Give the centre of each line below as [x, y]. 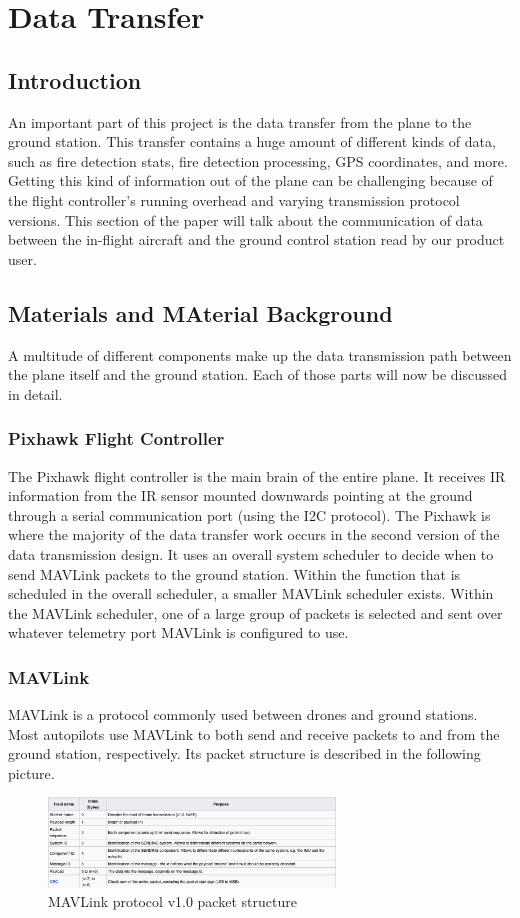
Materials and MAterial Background [200, 312]
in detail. [35, 393]
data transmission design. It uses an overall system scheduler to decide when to [251, 553]
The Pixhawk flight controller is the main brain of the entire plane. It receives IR [257, 475]
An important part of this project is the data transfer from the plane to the [240, 121]
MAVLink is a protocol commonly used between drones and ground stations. [243, 714]
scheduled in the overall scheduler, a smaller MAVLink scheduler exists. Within [251, 593]
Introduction [75, 79]
